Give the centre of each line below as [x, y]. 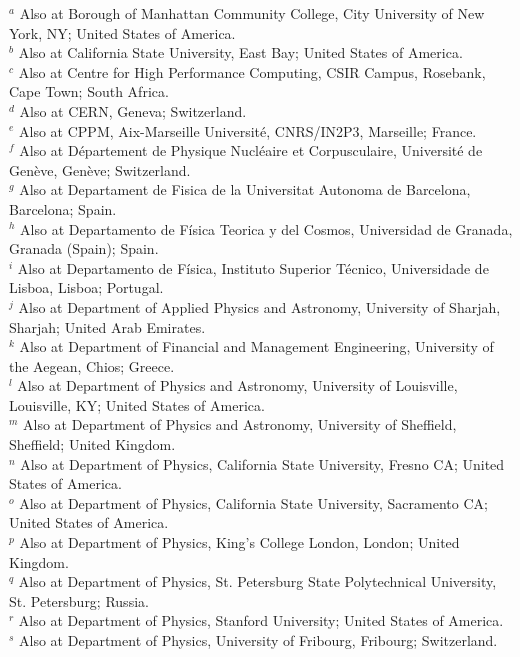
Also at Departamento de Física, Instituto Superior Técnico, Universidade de [253, 267]
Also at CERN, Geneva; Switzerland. [133, 110]
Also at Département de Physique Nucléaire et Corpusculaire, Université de [251, 150]
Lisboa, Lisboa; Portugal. [86, 287]
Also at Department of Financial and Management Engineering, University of [256, 346]
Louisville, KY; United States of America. [137, 404]
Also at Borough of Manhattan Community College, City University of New [252, 13]
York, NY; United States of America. [122, 32]
